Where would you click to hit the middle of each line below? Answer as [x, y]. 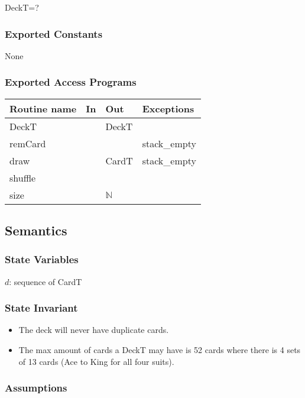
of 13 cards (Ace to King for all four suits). [96, 361]
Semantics [36, 230]
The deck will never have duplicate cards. [94, 330]
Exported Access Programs [71, 82]
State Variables [42, 259]
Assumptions [36, 388]
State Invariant [41, 308]
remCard [28, 143]
